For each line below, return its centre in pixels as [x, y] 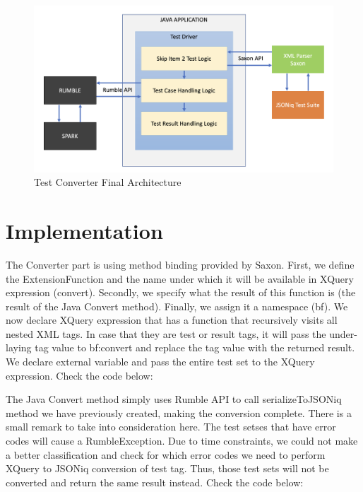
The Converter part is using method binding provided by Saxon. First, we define [180, 264]
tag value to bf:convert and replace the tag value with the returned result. [195, 347]
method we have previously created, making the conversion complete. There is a [179, 412]
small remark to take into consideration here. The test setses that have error [171, 427]
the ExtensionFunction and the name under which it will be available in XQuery [180, 278]
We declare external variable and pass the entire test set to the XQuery [160, 362]
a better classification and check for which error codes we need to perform [166, 454]
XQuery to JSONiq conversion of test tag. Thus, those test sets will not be [167, 468]
